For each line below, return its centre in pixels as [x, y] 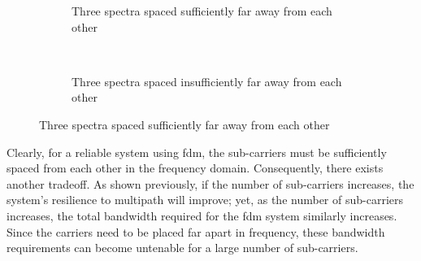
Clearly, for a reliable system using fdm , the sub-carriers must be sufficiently [197, 152]
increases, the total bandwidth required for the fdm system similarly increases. [202, 215]
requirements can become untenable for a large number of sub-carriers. [182, 248]
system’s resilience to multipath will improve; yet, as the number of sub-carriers [205, 200]
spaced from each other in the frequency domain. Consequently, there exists [195, 168]
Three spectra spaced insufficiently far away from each [207, 81]
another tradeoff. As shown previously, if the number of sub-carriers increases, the [210, 183]
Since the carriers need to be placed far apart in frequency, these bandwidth [196, 231]
